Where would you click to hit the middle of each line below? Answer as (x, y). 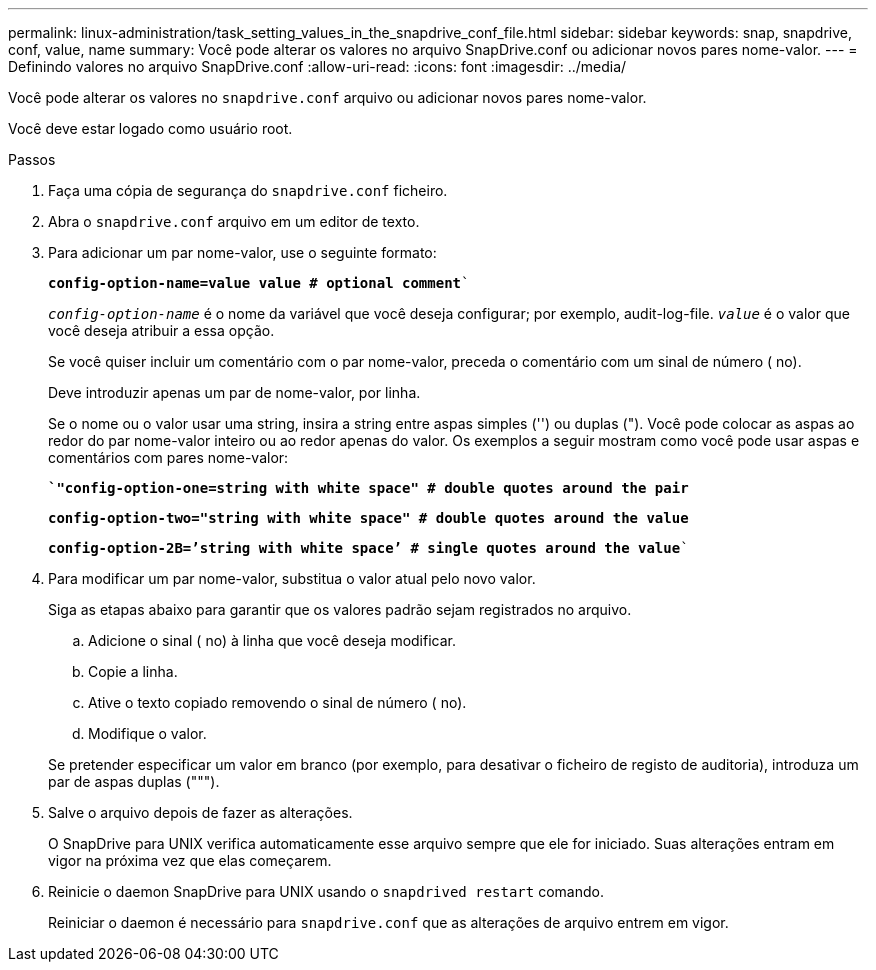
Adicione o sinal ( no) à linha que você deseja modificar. (272, 640)
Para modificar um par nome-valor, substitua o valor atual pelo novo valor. (292, 578)
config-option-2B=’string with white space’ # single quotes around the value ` (368, 548)
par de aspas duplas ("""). (134, 781)
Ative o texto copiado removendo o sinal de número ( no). (277, 702)
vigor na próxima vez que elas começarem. (190, 860)
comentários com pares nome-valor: (168, 457)
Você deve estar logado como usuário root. (150, 128)
